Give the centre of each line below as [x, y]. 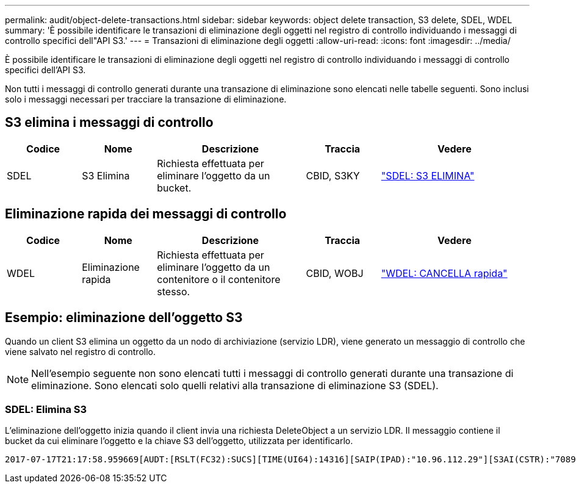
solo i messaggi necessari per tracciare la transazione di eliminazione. [146, 99]
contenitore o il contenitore [219, 279]
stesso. [174, 291]
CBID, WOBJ [335, 273]
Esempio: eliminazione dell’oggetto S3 [124, 318]
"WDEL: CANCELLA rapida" [444, 273]
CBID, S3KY [333, 175]
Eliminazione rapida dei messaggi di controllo [146, 214]
